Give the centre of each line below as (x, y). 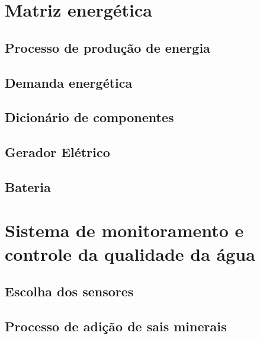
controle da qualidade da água (130, 253)
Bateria (28, 186)
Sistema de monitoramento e (124, 230)
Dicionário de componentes (89, 117)
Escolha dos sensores (69, 291)
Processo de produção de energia (107, 47)
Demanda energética (69, 82)
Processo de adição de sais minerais (116, 326)
